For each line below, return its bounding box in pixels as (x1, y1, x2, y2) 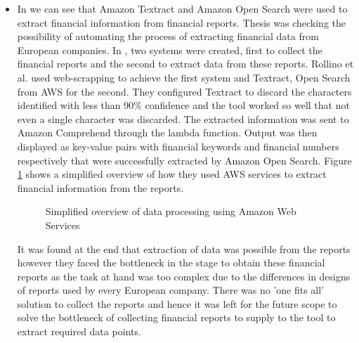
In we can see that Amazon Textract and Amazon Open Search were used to (17, 1, 348, 15)
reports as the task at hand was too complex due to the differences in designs (17, 268, 351, 283)
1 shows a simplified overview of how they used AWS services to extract (17, 167, 327, 181)
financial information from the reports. (17, 180, 184, 195)
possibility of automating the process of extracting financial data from (17, 29, 319, 44)
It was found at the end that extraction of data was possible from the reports (17, 241, 351, 256)
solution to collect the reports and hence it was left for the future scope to (17, 296, 337, 311)
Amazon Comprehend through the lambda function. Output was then (17, 125, 318, 140)
